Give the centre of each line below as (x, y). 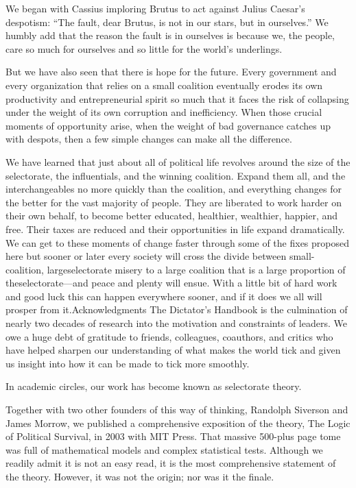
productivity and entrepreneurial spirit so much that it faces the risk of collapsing (177, 98)
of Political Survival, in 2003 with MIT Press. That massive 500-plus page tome (173, 436)
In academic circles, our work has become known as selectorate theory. (154, 386)
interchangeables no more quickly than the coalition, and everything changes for (174, 189)
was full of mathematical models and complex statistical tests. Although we (164, 449)
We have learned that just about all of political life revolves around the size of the (178, 161)
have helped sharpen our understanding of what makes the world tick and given (173, 350)
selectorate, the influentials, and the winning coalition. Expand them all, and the (176, 175)
